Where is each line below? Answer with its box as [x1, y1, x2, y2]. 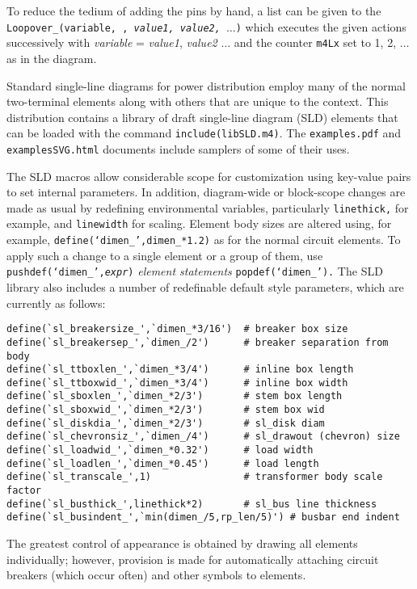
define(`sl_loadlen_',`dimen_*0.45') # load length [6, 457, 319, 469]
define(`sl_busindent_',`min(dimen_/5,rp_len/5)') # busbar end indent [6, 511, 400, 524]
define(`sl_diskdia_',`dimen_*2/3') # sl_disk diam [6, 417, 325, 429]
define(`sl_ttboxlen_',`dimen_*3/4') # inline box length [6, 364, 354, 376]
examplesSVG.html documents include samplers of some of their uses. [6, 140, 350, 157]
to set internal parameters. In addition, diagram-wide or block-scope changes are [6, 183, 406, 200]
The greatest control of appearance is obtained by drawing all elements [6, 535, 358, 552]
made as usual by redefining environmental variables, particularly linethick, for [6, 199, 409, 216]
